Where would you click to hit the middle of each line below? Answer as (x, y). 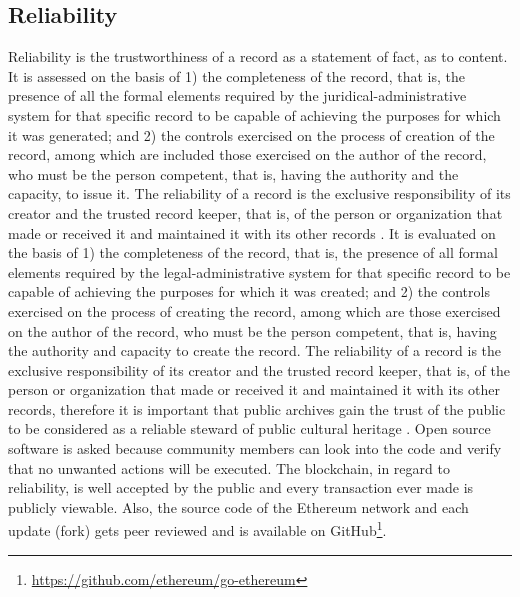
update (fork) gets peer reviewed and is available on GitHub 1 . (197, 529)
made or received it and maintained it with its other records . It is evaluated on (252, 232)
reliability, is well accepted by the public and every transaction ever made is (241, 487)
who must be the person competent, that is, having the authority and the (233, 173)
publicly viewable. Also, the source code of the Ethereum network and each (238, 506)
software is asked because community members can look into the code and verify (255, 448)
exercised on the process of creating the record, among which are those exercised (254, 310)
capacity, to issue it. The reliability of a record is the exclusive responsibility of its (259, 193)
